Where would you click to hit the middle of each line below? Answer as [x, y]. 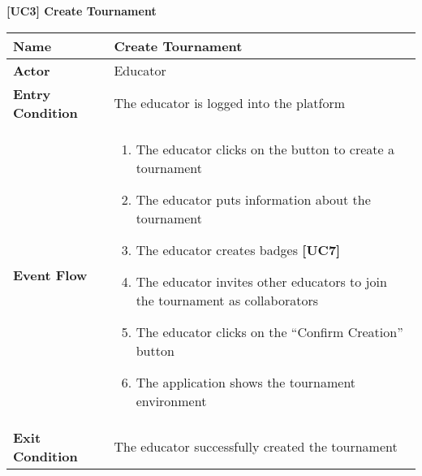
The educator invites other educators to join [261, 281]
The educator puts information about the [253, 199]
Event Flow [50, 275]
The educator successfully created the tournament [256, 447]
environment [171, 400]
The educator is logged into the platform [230, 103]
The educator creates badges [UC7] [238, 249]
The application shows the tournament [246, 382]
